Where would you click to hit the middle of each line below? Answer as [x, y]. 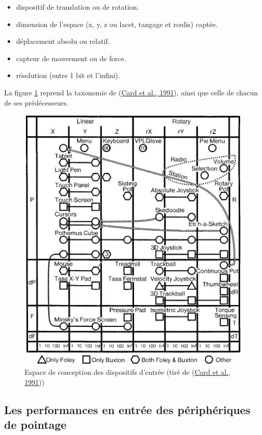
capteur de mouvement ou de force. [71, 58]
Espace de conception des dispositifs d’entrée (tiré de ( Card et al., [127, 372]
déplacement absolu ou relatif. [63, 41]
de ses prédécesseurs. [36, 102]
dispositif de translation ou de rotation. [77, 7]
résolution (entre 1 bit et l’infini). [68, 75]
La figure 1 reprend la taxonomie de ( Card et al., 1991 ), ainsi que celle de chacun [131, 92]
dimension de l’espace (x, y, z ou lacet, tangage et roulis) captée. [117, 24]
